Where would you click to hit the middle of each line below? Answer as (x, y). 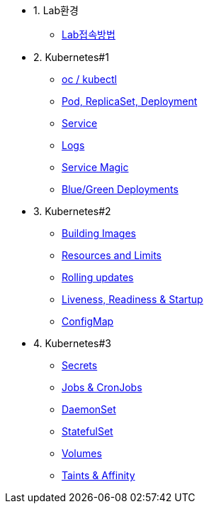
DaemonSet (89, 409)
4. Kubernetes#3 (72, 343)
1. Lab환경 (56, 10)
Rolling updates (98, 277)
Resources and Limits (112, 255)
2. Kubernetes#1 (71, 57)
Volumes (82, 453)
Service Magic (95, 167)
